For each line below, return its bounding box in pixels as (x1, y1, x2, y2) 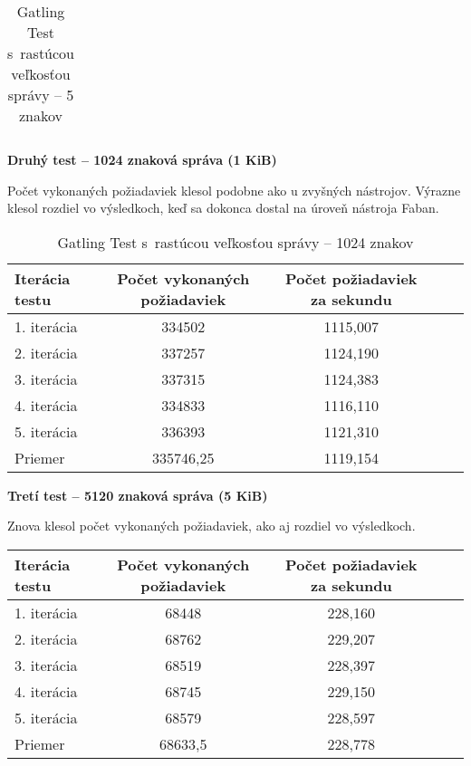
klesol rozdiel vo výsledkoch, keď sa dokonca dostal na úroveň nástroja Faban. (7, 198, 439, 217)
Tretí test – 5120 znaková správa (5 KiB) (7, 485, 268, 504)
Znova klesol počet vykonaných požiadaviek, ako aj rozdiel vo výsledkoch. (7, 516, 416, 535)
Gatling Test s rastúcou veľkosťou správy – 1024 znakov (57, 231, 414, 253)
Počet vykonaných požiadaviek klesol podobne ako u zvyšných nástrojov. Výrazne (7, 180, 461, 199)
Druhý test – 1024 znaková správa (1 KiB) (7, 150, 277, 168)
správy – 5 (7, 84, 74, 105)
